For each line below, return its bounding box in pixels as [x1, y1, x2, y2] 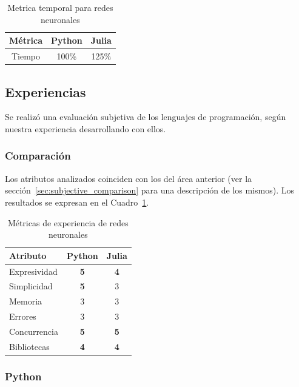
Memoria [9, 295, 42, 308]
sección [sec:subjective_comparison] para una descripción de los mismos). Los [5, 184, 294, 197]
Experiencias [5, 82, 86, 101]
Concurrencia [9, 325, 58, 337]
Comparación [5, 148, 71, 163]
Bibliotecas [9, 340, 50, 352]
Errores [9, 310, 36, 323]
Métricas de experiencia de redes [7, 216, 129, 229]
